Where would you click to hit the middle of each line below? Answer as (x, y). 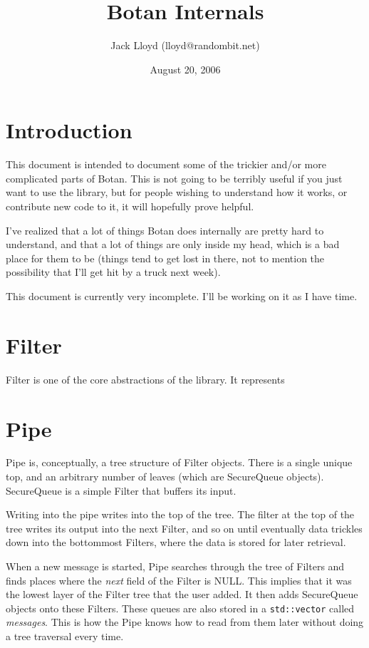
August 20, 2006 (185, 69)
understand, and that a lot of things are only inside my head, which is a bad (173, 244)
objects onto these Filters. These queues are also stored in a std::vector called (180, 608)
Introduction (69, 130)
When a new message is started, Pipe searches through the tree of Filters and (175, 566)
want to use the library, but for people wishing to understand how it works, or (177, 192)
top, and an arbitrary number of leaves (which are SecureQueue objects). (165, 477)
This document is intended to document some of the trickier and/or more (166, 164)
